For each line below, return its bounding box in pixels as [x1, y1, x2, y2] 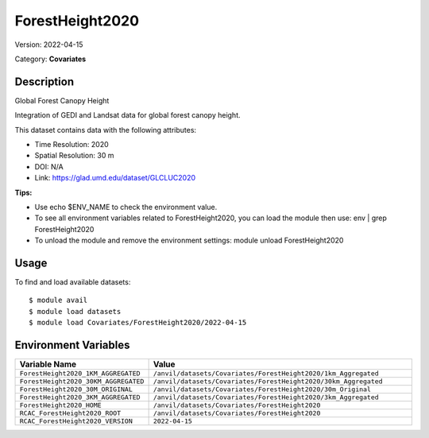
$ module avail [29, 296, 88, 305]
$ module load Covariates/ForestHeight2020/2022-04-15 [29, 318, 247, 328]
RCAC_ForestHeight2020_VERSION [19, 417, 133, 425]
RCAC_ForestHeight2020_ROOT [19, 409, 122, 417]
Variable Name [19, 359, 77, 370]
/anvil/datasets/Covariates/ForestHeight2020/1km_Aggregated [153, 370, 379, 378]
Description [14, 75, 75, 88]
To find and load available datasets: [14, 277, 131, 287]
